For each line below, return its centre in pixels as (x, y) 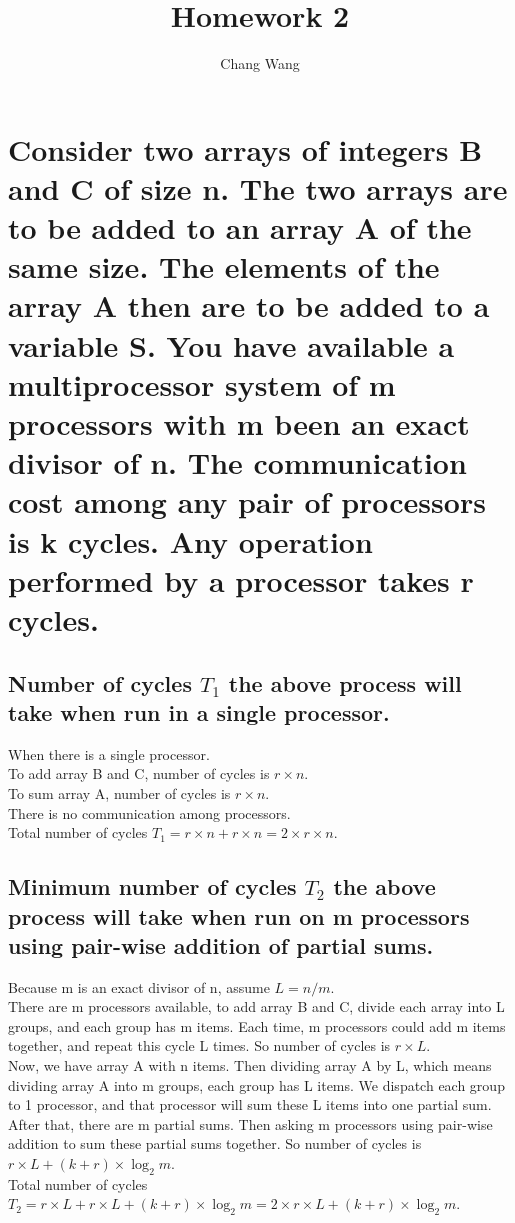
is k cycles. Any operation (190, 540)
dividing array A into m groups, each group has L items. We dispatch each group (256, 1084)
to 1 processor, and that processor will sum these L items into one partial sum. (250, 1104)
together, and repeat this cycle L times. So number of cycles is (199, 1045)
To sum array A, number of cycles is (119, 792)
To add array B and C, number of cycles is (139, 773)
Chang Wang (260, 63)
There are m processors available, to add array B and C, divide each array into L (256, 1006)
